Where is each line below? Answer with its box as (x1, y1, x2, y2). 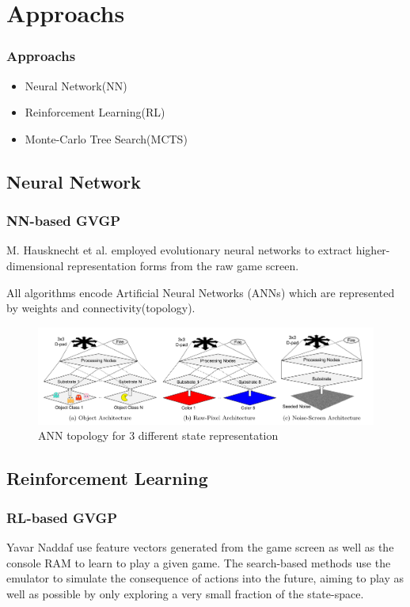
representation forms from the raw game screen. (67, 257, 299, 273)
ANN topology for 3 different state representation (38, 427, 279, 444)
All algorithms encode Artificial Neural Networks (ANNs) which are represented (6, 284, 395, 300)
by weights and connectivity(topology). (6, 300, 196, 316)
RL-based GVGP (6, 507, 118, 527)
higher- (355, 242, 390, 258)
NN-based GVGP (6, 211, 121, 231)
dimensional (6, 257, 64, 273)
